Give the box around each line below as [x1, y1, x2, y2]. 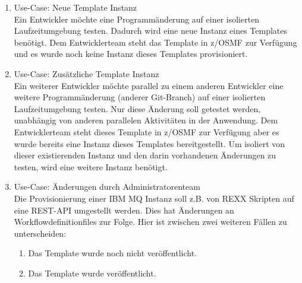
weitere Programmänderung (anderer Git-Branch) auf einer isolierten [14, 91, 266, 103]
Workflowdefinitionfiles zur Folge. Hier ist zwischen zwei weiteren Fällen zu [14, 215, 287, 228]
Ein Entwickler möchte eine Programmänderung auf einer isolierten [14, 12, 260, 25]
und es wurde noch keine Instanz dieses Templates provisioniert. [14, 47, 248, 60]
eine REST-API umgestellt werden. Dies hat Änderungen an [14, 203, 234, 216]
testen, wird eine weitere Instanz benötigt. [14, 160, 168, 173]
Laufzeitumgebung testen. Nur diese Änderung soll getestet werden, [14, 102, 261, 115]
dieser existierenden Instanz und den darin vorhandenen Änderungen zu [14, 149, 276, 161]
